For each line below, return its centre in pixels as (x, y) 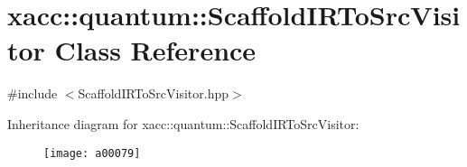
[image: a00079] (92, 153)
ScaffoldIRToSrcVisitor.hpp (154, 93)
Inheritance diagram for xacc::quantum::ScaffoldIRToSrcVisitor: (183, 123)
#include (33, 93)
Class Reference (155, 50)
